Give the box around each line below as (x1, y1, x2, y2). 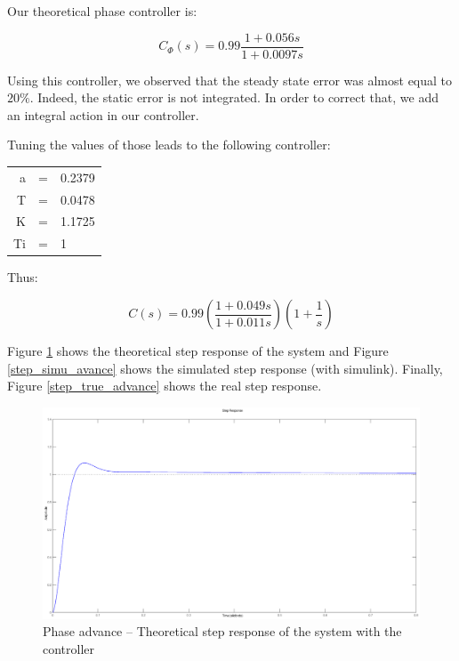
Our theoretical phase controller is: (7, 2, 197, 20)
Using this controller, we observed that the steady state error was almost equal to (7, 70, 453, 89)
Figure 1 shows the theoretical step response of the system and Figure (7, 342, 389, 359)
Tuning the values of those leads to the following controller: (7, 135, 331, 154)
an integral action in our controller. (7, 105, 199, 124)
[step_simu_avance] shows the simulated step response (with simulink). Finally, (7, 359, 443, 377)
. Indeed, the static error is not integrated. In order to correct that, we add (29, 88, 439, 107)
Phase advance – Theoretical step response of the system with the (43, 622, 402, 641)
